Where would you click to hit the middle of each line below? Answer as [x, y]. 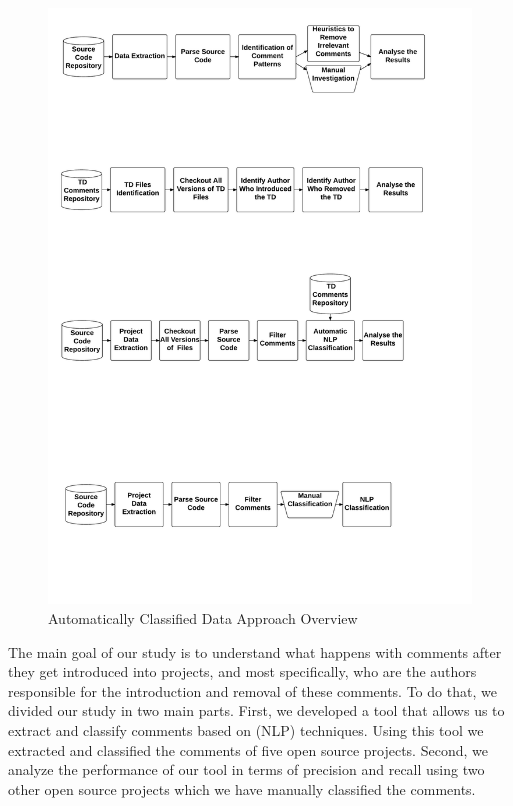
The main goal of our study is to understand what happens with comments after [255, 651]
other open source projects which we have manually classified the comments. [242, 788]
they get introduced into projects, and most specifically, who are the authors [242, 671]
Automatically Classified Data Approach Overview [203, 617]
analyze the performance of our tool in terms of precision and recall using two [246, 769]
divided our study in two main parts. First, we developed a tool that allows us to [256, 710]
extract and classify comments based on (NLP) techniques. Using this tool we [246, 729]
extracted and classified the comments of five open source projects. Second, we [248, 749]
